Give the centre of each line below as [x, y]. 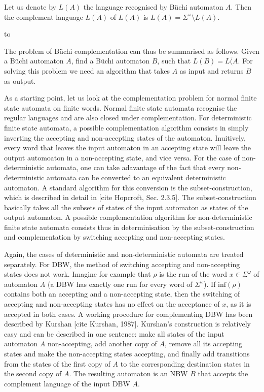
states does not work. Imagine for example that [78, 274]
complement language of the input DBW [67, 383]
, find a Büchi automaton [110, 61]
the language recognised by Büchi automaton [153, 7]
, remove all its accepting [203, 344]
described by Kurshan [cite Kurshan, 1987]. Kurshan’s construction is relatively [127, 324]
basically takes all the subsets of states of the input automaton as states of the [126, 207]
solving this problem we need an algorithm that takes [87, 70]
